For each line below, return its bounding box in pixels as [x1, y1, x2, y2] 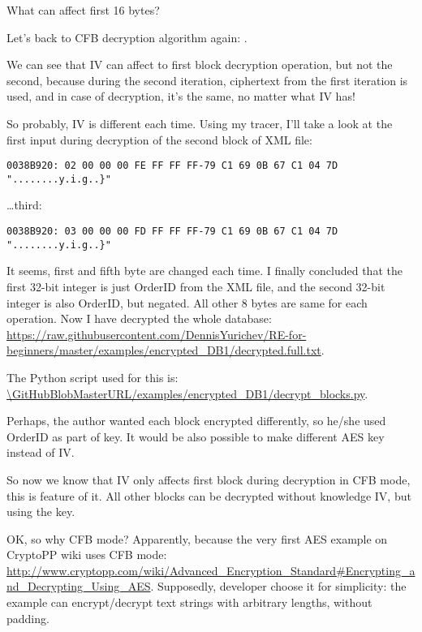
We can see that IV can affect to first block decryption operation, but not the [6, 56, 393, 73]
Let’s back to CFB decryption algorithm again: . [6, 28, 248, 45]
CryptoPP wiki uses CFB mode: [6, 546, 167, 563]
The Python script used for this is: [6, 368, 179, 385]
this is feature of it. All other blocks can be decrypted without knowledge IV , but [6, 487, 411, 504]
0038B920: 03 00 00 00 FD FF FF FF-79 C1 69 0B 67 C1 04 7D [6, 226, 338, 238]
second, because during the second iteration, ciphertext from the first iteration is [6, 71, 408, 88]
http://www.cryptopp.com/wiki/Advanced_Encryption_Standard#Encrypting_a [6, 561, 416, 578]
